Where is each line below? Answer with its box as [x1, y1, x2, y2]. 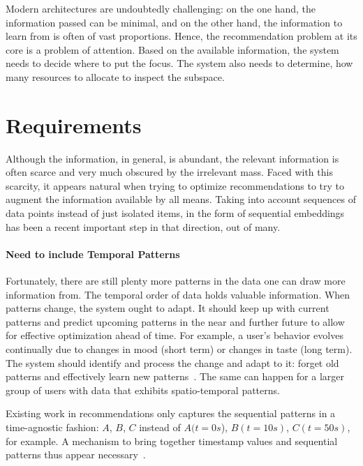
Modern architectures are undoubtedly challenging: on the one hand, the [6, 1, 316, 15]
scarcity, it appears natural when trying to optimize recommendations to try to [6, 178, 345, 193]
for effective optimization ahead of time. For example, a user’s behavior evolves [6, 328, 343, 343]
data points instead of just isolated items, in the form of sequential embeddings [6, 206, 345, 220]
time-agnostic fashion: [6, 419, 99, 434]
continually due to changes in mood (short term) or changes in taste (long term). [6, 342, 353, 356]
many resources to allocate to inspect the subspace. [6, 69, 225, 84]
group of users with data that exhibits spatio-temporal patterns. [6, 382, 280, 397]
